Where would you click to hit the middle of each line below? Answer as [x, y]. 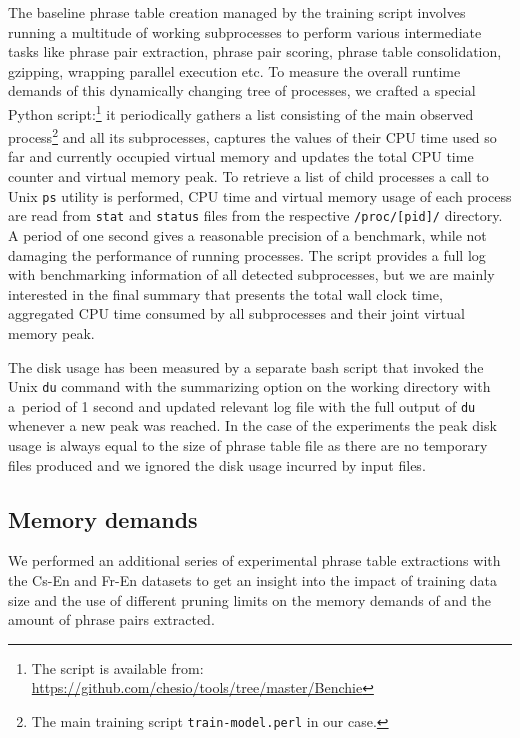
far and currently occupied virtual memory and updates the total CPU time [241, 156]
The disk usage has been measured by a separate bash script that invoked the [246, 366]
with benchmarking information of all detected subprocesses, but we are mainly [251, 274]
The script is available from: [117, 667]
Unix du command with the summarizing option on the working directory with [249, 386]
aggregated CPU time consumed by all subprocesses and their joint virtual [236, 313]
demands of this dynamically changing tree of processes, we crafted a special [242, 90]
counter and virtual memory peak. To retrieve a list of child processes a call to [248, 176]
